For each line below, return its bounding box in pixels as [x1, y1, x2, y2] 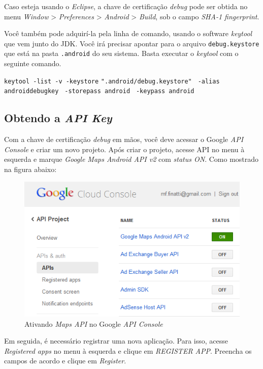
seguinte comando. [4, 58, 61, 69]
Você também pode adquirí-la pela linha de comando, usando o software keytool [4, 28, 252, 39]
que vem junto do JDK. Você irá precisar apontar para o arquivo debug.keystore [4, 38, 259, 48]
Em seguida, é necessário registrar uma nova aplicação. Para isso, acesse [4, 335, 228, 346]
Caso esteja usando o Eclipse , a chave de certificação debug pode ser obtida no [4, 1, 248, 11]
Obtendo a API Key [4, 110, 112, 126]
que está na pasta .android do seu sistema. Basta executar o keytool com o [4, 48, 239, 59]
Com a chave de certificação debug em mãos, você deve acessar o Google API [4, 134, 244, 145]
